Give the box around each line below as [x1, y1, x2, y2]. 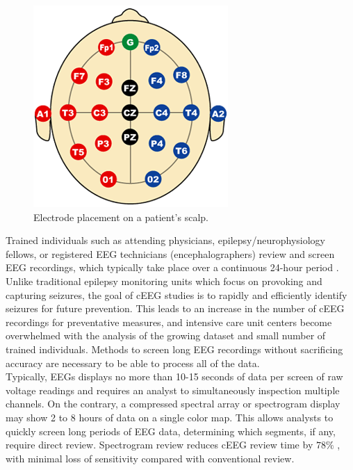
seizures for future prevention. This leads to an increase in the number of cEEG [6, 301, 345, 316]
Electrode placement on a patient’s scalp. [33, 209, 208, 224]
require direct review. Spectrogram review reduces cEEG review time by [6, 437, 313, 452]
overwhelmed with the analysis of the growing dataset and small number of [6, 328, 326, 343]
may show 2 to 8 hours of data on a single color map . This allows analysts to [6, 410, 334, 424]
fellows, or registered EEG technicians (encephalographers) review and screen [6, 246, 335, 261]
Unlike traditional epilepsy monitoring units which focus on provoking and [6, 273, 322, 288]
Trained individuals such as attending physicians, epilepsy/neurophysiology [6, 233, 325, 248]
